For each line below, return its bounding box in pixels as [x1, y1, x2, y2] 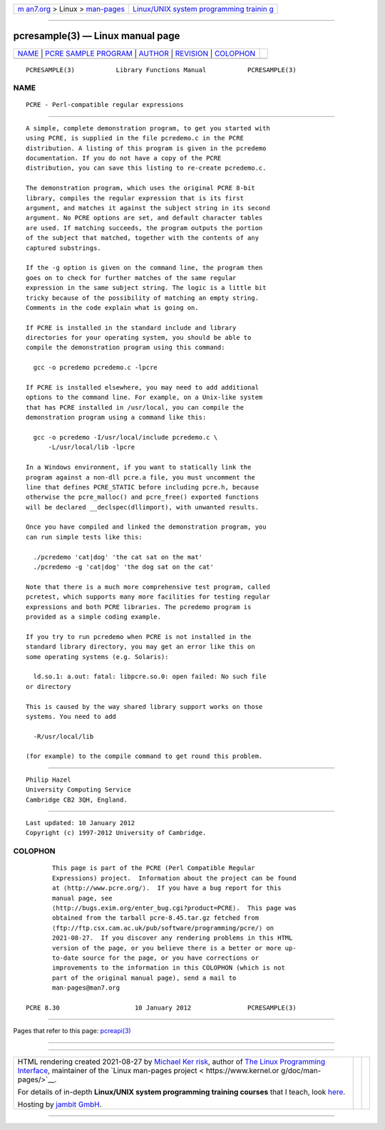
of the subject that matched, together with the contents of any [26, 234, 260, 242]
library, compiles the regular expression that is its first [26, 194, 244, 202]
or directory [26, 683, 71, 690]
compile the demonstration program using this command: [26, 343, 225, 352]
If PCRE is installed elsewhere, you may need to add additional [26, 383, 260, 392]
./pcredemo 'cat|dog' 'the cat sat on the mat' [33, 553, 203, 561]
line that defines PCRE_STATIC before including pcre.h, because [26, 483, 260, 491]
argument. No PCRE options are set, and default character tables [26, 214, 263, 222]
